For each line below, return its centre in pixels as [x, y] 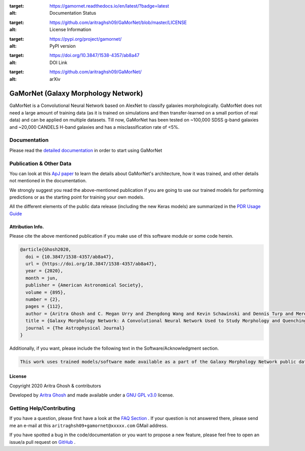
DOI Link [58, 62]
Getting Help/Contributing [42, 408]
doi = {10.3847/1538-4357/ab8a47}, [70, 257]
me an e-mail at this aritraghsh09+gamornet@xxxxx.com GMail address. [88, 426]
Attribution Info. [27, 227]
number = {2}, [43, 299]
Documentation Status [73, 13]
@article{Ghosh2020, [45, 250]
